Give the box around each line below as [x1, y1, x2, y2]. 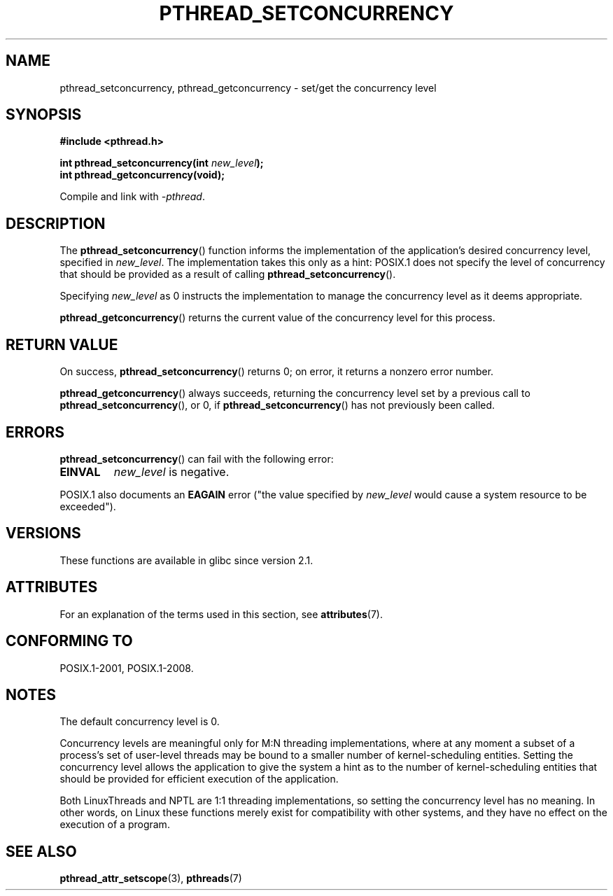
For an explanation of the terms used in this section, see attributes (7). [59, 608, 383, 620]
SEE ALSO [6, 842, 77, 860]
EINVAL [59, 464, 101, 479]
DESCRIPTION [6, 214, 106, 232]
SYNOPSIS [6, 106, 82, 124]
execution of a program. [59, 818, 170, 831]
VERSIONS [6, 524, 81, 542]
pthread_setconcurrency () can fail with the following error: [59, 452, 334, 465]
